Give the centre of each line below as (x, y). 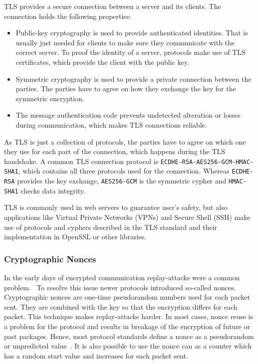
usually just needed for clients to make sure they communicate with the (125, 42)
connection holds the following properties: (68, 16)
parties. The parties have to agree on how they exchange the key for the (126, 89)
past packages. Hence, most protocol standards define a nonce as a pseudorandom (129, 336)
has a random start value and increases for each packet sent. (96, 355)
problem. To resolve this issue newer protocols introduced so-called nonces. (120, 287)
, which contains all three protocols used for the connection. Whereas (124, 171)
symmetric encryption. (50, 98)
